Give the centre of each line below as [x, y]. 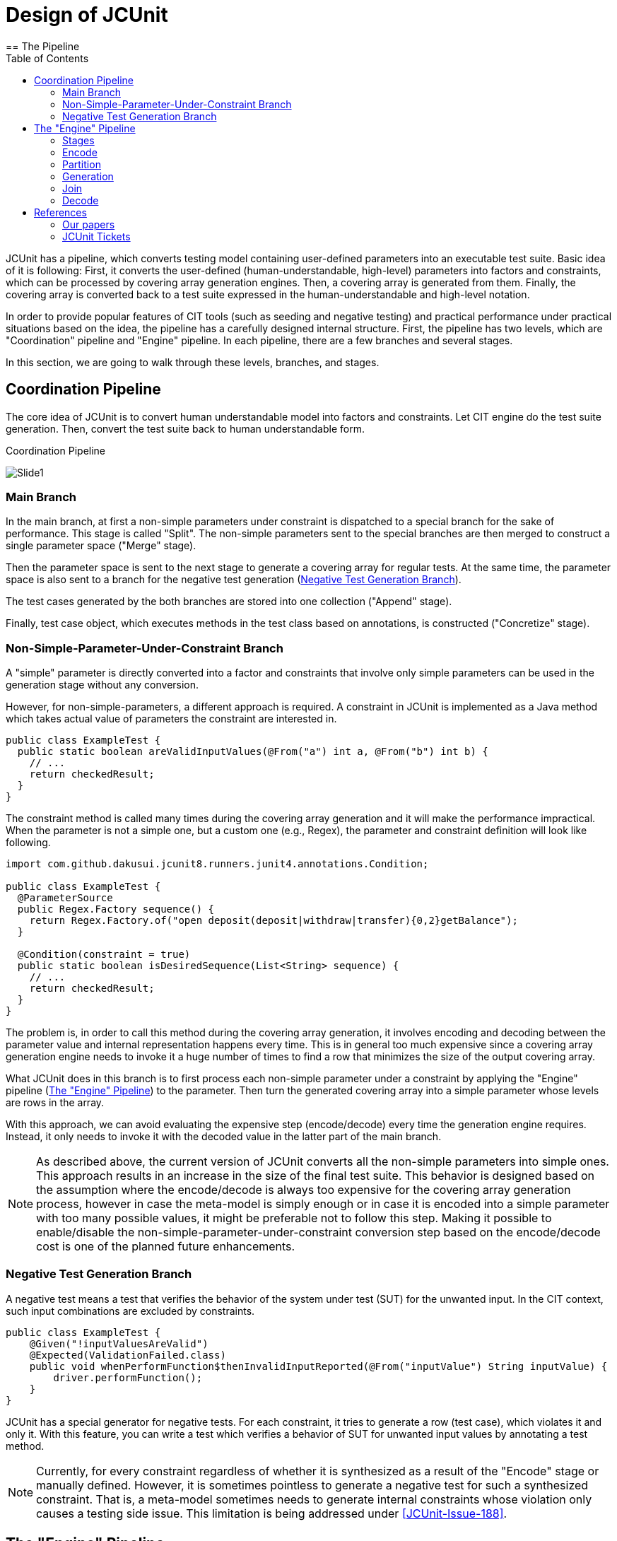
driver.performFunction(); [128, 1377]
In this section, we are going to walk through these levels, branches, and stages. [193, 362]
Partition [82, 164]
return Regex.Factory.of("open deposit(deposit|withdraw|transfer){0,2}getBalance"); [274, 921]
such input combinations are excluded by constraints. [130, 1311]
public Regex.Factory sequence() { [116, 909]
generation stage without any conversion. [102, 685]
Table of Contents [47, 58]
